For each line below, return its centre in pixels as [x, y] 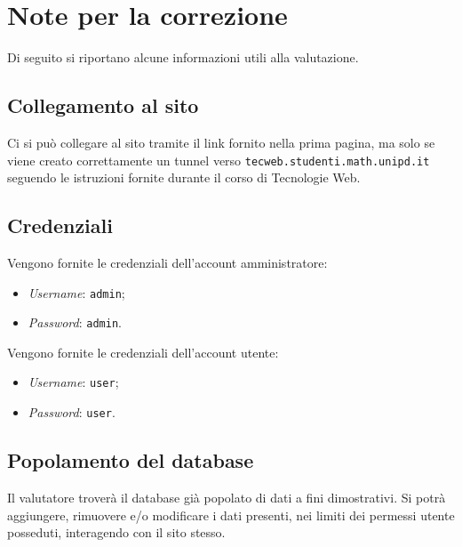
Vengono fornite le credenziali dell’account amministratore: [167, 262]
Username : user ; [73, 382]
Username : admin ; [76, 292]
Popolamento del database [131, 460]
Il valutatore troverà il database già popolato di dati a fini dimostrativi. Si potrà [227, 497]
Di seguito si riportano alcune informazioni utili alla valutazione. [183, 57]
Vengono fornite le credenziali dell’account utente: [143, 352]
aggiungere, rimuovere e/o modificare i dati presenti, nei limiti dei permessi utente [231, 515]
